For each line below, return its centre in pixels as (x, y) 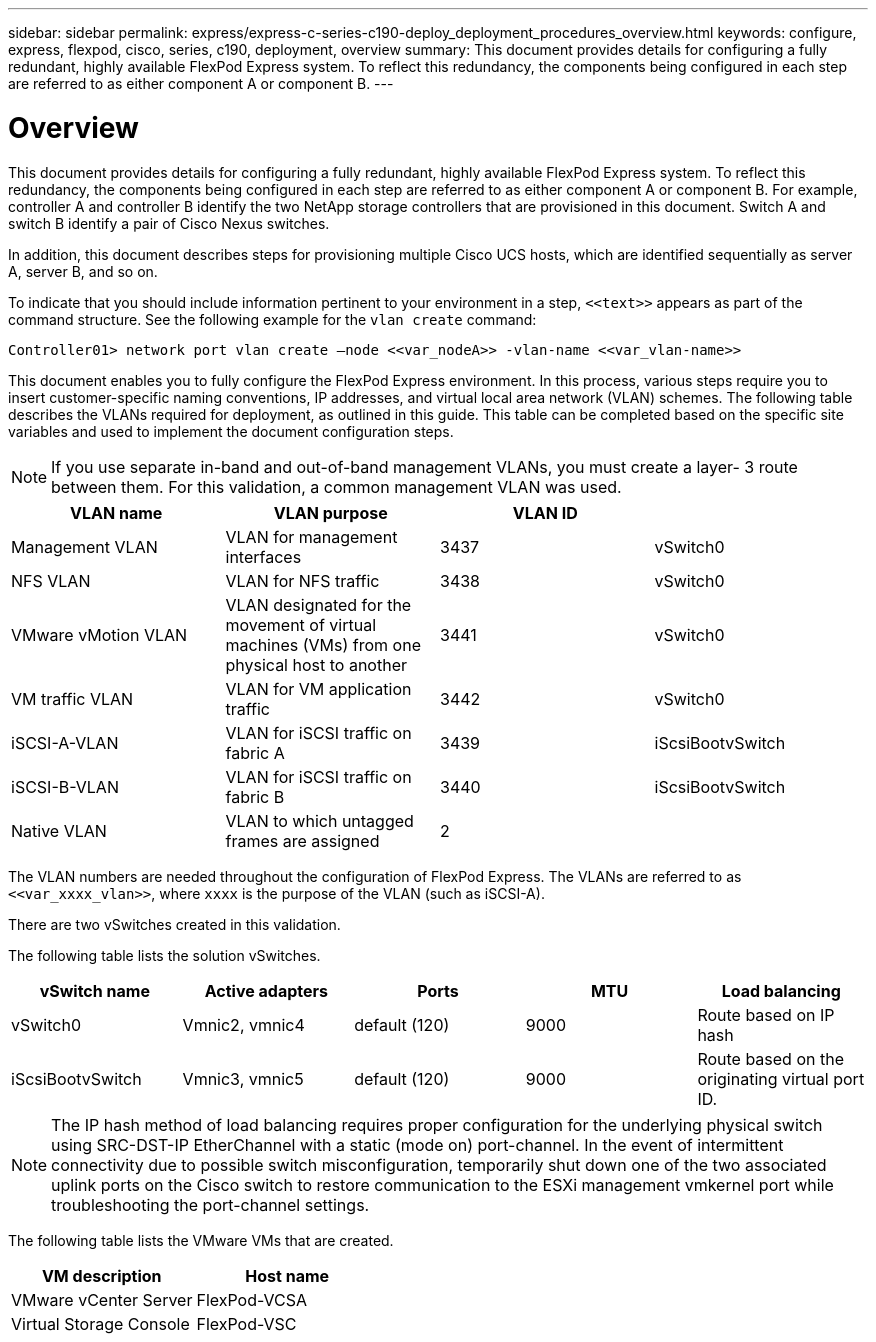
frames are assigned (302, 840)
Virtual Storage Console (100, 1323)
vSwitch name (94, 990)
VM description (101, 1275)
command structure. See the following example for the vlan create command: (272, 319)
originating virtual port (781, 1078)
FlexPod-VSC (246, 1323)
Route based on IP (766, 1014)
